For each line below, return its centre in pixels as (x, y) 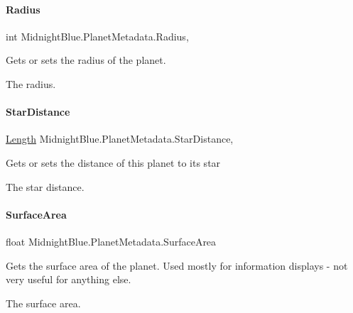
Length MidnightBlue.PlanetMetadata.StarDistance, (120, 139)
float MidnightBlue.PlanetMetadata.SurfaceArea (111, 241)
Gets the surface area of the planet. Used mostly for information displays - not (177, 265)
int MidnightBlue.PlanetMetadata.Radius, (97, 36)
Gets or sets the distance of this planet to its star (113, 162)
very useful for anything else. (69, 279)
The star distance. (45, 186)
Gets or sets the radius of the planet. (86, 60)
